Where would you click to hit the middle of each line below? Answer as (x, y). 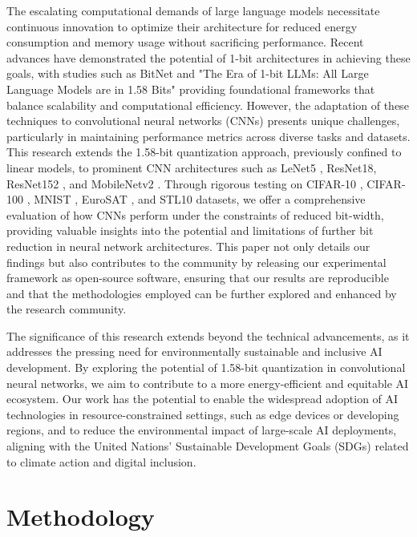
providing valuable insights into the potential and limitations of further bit (190, 230)
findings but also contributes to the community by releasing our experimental (196, 262)
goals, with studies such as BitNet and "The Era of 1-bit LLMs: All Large (188, 73)
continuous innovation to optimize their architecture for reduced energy (182, 26)
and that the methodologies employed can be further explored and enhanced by (202, 293)
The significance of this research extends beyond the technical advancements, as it (208, 335)
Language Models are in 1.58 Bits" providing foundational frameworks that (191, 89)
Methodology (81, 517)
